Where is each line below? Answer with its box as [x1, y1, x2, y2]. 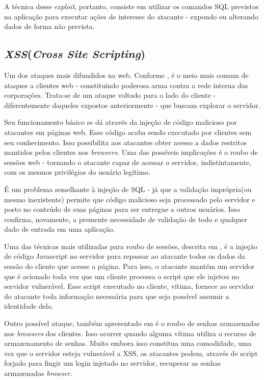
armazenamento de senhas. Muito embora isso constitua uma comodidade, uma [4, 338, 252, 348]
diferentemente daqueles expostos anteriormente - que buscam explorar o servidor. [4, 99, 260, 110]
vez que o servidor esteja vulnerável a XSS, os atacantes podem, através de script [4, 347, 258, 358]
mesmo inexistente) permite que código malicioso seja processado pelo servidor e [4, 194, 255, 204]
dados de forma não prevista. [4, 21, 95, 32]
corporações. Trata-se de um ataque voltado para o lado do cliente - [4, 90, 216, 100]
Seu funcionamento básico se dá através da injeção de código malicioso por [4, 117, 237, 127]
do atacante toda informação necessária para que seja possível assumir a [4, 290, 229, 301]
